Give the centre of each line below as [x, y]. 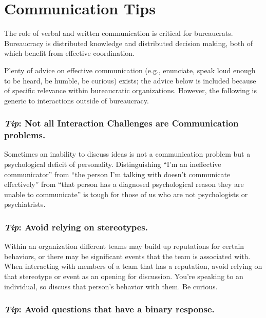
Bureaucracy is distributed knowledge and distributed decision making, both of [129, 43]
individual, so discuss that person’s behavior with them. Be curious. [111, 286]
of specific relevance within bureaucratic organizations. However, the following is [130, 90]
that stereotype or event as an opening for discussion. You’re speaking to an [124, 276]
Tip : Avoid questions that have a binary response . [109, 309]
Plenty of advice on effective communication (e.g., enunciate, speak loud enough [130, 70]
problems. [25, 135]
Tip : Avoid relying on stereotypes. [76, 227]
